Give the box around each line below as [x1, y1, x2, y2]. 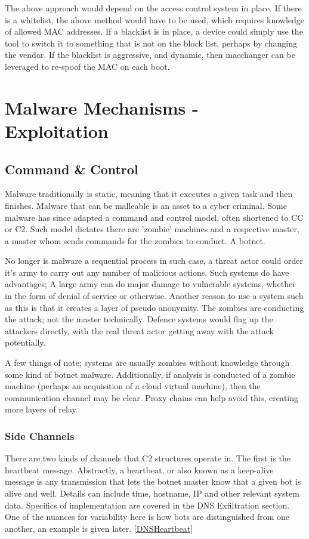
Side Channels [5, 428, 75, 443]
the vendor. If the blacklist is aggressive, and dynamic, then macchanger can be [5, 48, 295, 61]
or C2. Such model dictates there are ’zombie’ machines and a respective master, [5, 223, 299, 235]
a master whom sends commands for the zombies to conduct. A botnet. [5, 234, 265, 247]
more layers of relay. [5, 403, 78, 415]
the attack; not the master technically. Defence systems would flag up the [5, 313, 273, 325]
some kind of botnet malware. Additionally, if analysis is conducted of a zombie [5, 368, 295, 380]
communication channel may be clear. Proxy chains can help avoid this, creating [5, 391, 299, 404]
